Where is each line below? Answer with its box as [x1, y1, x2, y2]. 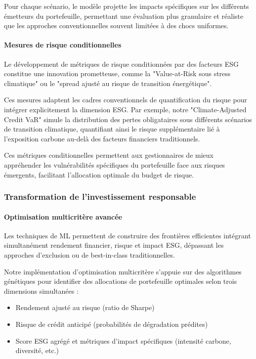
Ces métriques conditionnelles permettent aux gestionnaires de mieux [4, 150, 213, 160]
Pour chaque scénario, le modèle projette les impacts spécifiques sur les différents [4, 1, 249, 11]
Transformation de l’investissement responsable [4, 190, 196, 203]
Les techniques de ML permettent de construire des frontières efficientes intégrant [4, 230, 251, 240]
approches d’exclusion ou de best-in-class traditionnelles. [4, 249, 175, 260]
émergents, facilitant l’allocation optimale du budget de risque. [4, 169, 194, 179]
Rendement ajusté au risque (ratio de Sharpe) [15, 302, 155, 313]
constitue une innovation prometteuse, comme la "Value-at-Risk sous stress [4, 68, 231, 79]
